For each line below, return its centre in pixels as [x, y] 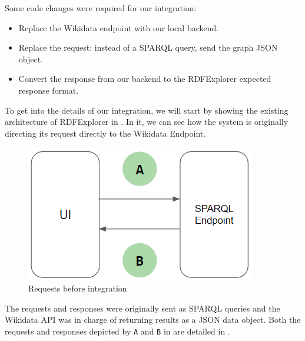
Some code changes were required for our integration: [101, 8]
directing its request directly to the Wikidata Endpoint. [105, 133]
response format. [49, 90]
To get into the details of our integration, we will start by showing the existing [147, 110]
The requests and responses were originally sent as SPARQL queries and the [142, 308]
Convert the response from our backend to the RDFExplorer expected [145, 79]
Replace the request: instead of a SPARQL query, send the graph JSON [148, 47]
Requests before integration [78, 288]
